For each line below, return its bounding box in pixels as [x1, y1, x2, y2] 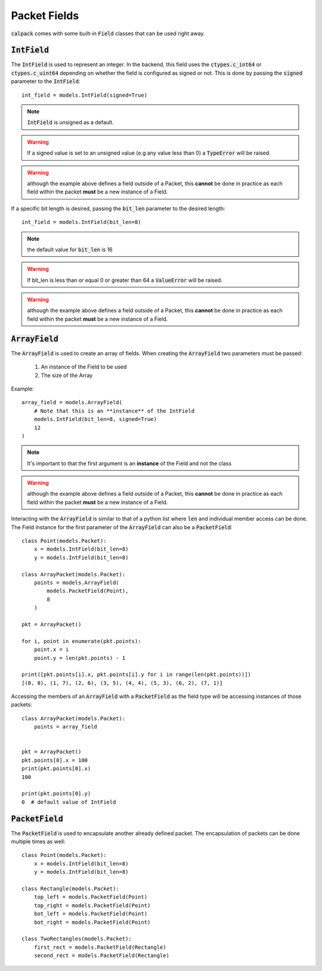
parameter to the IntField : [11, 78, 80, 85]
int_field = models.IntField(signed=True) [21, 91, 148, 99]
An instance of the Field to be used [41, 363, 127, 370]
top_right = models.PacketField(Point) [33, 902, 151, 909]
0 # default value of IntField [21, 798, 116, 806]
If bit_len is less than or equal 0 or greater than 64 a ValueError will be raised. [27, 276, 223, 284]
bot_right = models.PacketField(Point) [33, 918, 151, 926]
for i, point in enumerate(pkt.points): [21, 638, 141, 644]
